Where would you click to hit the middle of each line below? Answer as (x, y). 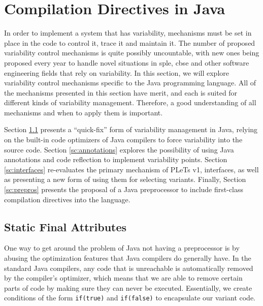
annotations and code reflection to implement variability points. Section (116, 159)
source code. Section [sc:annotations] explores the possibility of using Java (119, 149)
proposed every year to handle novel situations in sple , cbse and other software (127, 62)
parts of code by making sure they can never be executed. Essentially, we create (128, 287)
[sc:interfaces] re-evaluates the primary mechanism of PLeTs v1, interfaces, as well (131, 169)
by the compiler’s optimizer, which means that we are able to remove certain (123, 278)
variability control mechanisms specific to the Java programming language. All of (130, 83)
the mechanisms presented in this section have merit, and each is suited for (121, 92)
